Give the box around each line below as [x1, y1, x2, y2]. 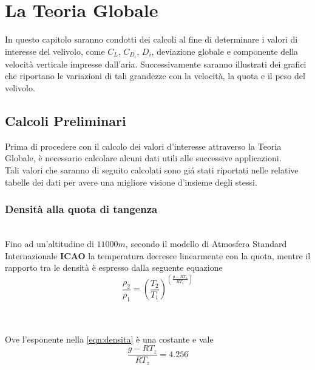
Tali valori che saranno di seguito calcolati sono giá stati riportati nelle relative [5, 163, 299, 176]
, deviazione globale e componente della [151, 44, 299, 57]
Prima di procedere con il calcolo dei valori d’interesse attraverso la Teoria [5, 139, 282, 152]
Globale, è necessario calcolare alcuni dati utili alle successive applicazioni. [5, 152, 282, 164]
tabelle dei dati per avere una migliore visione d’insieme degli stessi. [5, 175, 257, 188]
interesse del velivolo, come [5, 44, 105, 57]
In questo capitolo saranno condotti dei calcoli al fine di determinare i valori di [5, 33, 298, 46]
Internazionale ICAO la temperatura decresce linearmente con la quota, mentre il [5, 249, 311, 262]
